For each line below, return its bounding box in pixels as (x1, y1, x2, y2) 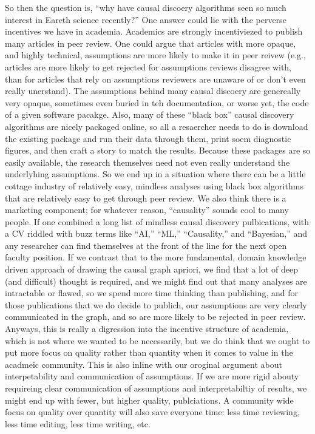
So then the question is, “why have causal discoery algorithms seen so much (5, 1, 286, 13)
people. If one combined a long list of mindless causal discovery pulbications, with (5, 215, 310, 228)
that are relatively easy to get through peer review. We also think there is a (5, 191, 286, 204)
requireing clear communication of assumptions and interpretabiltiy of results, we (5, 382, 307, 394)
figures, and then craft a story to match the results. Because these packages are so (5, 144, 311, 157)
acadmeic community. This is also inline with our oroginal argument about (5, 358, 282, 370)
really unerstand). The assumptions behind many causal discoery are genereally (5, 84, 301, 97)
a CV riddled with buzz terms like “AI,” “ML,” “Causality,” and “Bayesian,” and (5, 227, 308, 240)
